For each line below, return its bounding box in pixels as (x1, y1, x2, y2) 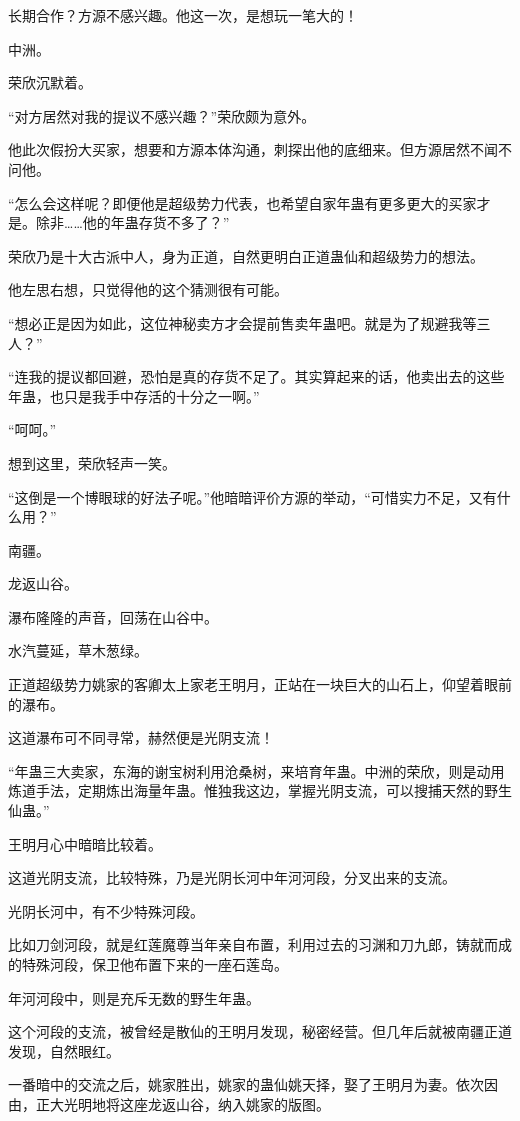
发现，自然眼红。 (8, 1040, 120, 1061)
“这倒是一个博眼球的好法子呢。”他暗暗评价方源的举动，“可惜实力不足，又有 (8, 486, 497, 507)
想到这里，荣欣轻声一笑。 (8, 452, 176, 473)
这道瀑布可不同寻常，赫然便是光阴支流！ (8, 727, 274, 748)
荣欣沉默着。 (8, 72, 92, 93)
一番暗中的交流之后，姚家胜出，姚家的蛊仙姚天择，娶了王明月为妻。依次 (8, 1074, 484, 1095)
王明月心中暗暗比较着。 (8, 833, 162, 854)
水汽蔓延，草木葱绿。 (8, 640, 148, 661)
